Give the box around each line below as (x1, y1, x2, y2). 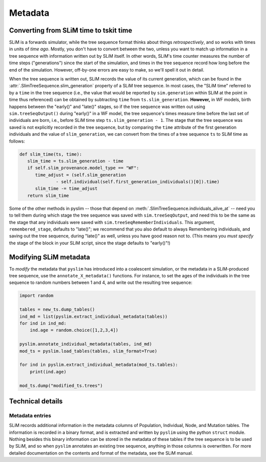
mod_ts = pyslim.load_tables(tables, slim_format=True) (19, 348, 158, 354)
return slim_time (27, 192, 69, 198)
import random (19, 293, 54, 299)
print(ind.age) (30, 369, 66, 375)
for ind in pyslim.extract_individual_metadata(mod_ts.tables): (19, 362, 178, 368)
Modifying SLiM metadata (9, 253, 91, 261)
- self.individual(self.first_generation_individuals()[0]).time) (56, 179, 220, 185)
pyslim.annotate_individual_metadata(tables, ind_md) (19, 341, 152, 347)
